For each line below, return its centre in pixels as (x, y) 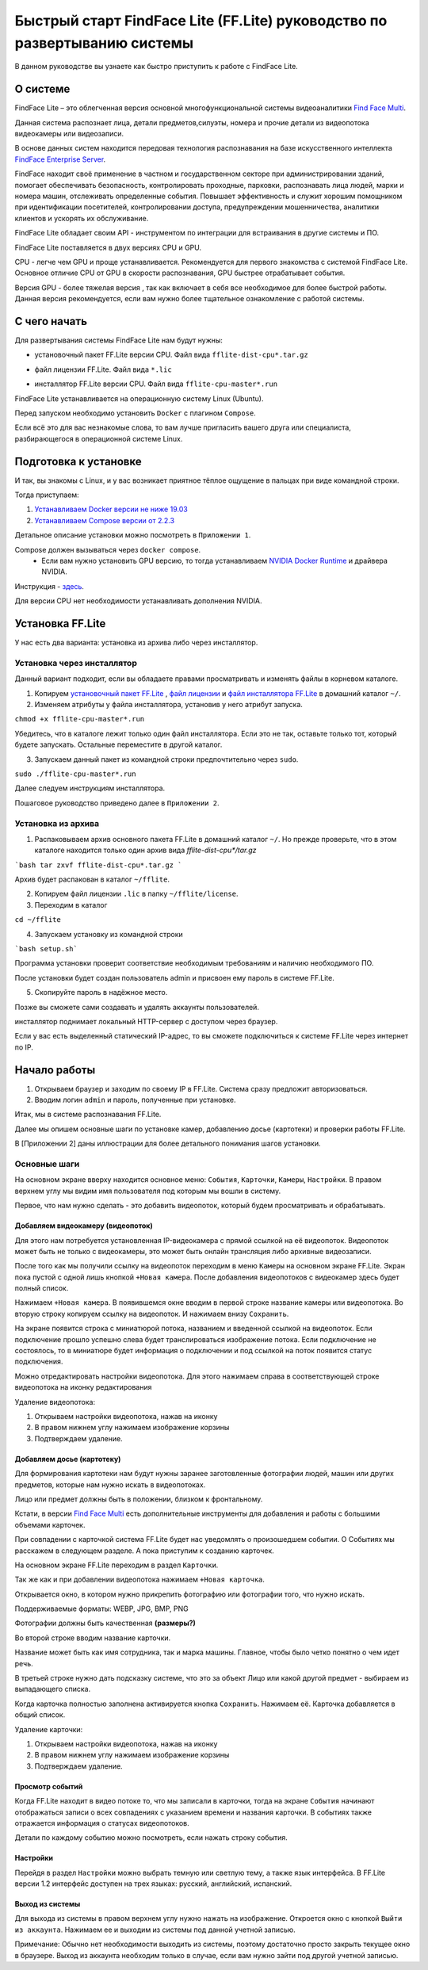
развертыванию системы (104, 43)
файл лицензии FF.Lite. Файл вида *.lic (103, 369)
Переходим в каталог (71, 905)
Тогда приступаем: (47, 495)
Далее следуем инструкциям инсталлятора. (90, 788)
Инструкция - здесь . (50, 586)
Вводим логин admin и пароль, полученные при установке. (135, 1100)
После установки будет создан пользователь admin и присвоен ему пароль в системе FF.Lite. (174, 977)
